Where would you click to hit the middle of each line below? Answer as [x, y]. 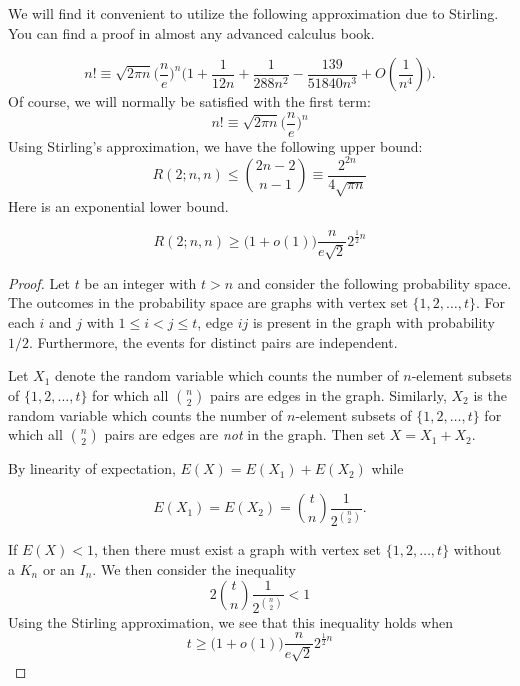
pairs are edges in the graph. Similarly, [328, 394]
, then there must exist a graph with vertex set [237, 549]
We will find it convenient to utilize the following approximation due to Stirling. [253, 13]
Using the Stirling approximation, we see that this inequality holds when [230, 621]
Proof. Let [39, 282]
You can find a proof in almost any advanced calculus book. [191, 32]
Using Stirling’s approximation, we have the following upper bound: [215, 145]
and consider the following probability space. [374, 282]
